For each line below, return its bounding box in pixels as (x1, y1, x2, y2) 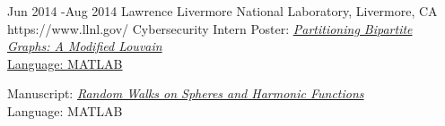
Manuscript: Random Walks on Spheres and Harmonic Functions (7, 84, 364, 103)
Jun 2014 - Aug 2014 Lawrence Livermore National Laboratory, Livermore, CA (7, 2, 438, 20)
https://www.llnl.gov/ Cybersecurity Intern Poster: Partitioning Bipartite (7, 19, 413, 38)
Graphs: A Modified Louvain (7, 37, 162, 55)
